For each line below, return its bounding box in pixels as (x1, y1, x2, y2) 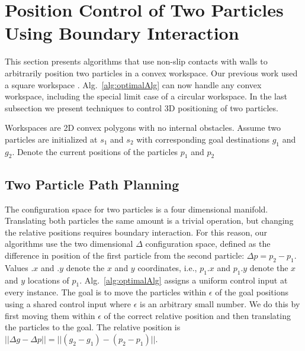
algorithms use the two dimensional (5, 237, 133, 250)
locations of (27, 273, 69, 286)
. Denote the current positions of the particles (12, 145, 178, 157)
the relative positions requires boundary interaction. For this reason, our (5, 226, 268, 238)
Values (5, 261, 28, 273)
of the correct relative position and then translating (104, 309, 291, 321)
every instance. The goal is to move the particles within (5, 286, 207, 298)
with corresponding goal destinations (136, 133, 269, 145)
